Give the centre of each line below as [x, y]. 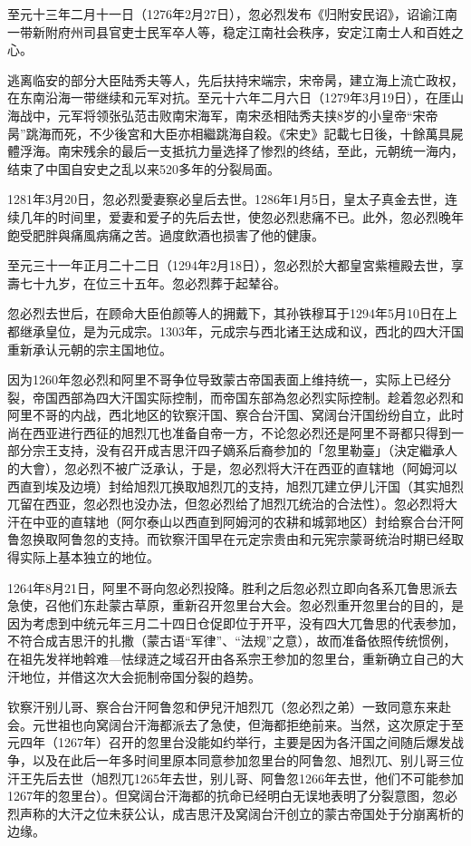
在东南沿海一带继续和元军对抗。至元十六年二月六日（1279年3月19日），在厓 [229, 97]
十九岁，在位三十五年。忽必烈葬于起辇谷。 [159, 282]
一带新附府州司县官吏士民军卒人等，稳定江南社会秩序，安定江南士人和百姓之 [235, 31]
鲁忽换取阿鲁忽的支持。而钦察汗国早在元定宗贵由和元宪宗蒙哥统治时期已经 [229, 539]
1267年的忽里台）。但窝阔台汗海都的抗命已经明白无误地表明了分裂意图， [220, 796]
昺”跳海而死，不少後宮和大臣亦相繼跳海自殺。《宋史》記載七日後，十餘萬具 [229, 133]
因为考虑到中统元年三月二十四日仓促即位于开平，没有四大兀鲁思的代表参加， [235, 622]
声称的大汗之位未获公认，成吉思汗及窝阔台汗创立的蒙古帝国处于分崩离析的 [241, 813]
